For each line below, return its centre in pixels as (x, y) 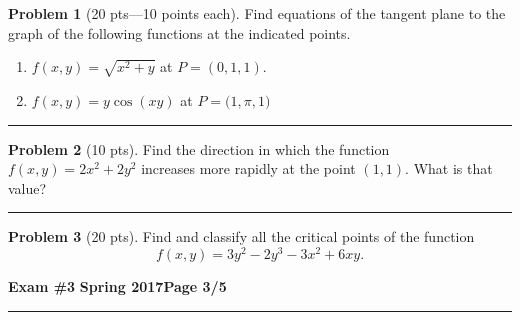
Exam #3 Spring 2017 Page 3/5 (117, 285)
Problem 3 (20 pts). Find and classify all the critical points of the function (241, 236)
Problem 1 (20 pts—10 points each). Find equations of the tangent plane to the (257, 13)
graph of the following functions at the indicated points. (179, 32)
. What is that (449, 168)
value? (27, 187)
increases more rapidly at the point (248, 168)
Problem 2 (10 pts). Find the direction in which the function (199, 148)
